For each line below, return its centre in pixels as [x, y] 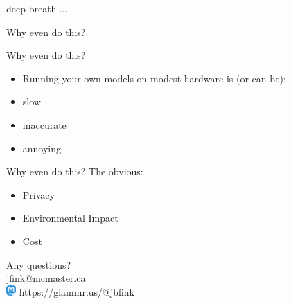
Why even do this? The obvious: [75, 171]
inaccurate [44, 124]
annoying [42, 148]
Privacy [38, 194]
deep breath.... [37, 8]
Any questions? [39, 264]
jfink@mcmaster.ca [46, 278]
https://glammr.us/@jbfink [77, 291]
